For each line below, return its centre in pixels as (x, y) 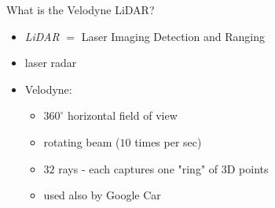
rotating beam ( (82, 141)
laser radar (51, 63)
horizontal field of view (123, 115)
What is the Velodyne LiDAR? (81, 9)
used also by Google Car (102, 195)
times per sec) (168, 141)
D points (247, 168)
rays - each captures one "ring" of (138, 168)
